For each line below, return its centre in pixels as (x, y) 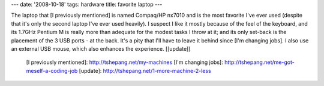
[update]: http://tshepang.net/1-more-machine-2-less (145, 70)
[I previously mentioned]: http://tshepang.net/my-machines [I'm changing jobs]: (124, 62)
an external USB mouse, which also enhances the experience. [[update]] (101, 48)
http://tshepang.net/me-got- (259, 62)
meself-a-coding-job (52, 70)
